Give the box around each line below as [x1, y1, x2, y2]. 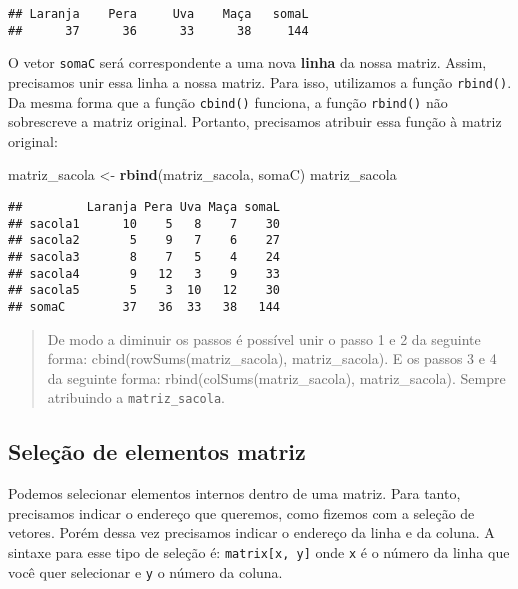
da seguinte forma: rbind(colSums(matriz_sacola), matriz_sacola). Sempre [47, 367, 506, 388]
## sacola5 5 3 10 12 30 [8, 283, 281, 298]
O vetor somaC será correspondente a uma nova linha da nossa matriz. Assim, [8, 52, 487, 73]
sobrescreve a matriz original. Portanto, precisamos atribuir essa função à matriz [8, 111, 502, 132]
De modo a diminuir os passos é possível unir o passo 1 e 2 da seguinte [47, 328, 481, 349]
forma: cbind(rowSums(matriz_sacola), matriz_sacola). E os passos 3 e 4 [47, 348, 497, 369]
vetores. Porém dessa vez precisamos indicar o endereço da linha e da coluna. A [8, 522, 495, 543]
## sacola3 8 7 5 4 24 [8, 250, 281, 265]
